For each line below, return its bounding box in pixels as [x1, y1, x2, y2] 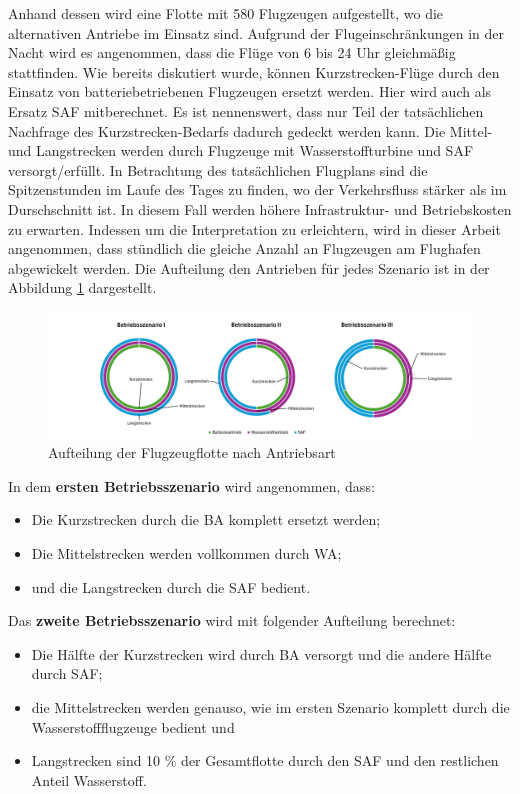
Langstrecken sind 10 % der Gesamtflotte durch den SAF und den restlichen [31, 750, 499, 771]
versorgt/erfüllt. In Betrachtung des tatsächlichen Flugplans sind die [8, 159, 428, 180]
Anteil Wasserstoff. [31, 769, 147, 790]
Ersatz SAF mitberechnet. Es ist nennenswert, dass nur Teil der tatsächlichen [8, 100, 484, 121]
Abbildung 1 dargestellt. [8, 277, 157, 298]
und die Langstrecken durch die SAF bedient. [31, 576, 311, 597]
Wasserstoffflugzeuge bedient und [31, 716, 235, 737]
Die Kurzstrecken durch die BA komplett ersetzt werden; [31, 509, 381, 530]
